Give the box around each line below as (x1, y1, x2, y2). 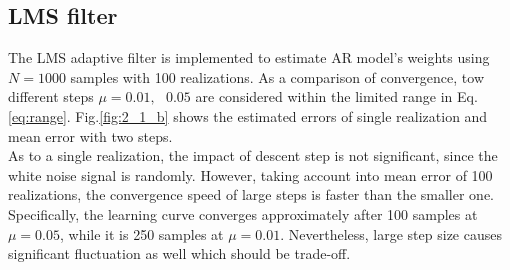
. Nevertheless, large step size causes (280, 223, 502, 244)
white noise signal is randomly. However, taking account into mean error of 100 (8, 164, 493, 185)
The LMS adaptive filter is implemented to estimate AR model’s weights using (8, 47, 490, 68)
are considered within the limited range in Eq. (195, 86, 478, 107)
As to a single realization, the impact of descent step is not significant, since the (8, 145, 498, 166)
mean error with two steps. (8, 125, 173, 146)
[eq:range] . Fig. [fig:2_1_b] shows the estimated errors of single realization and (8, 105, 488, 126)
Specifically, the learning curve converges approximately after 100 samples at (8, 203, 478, 224)
